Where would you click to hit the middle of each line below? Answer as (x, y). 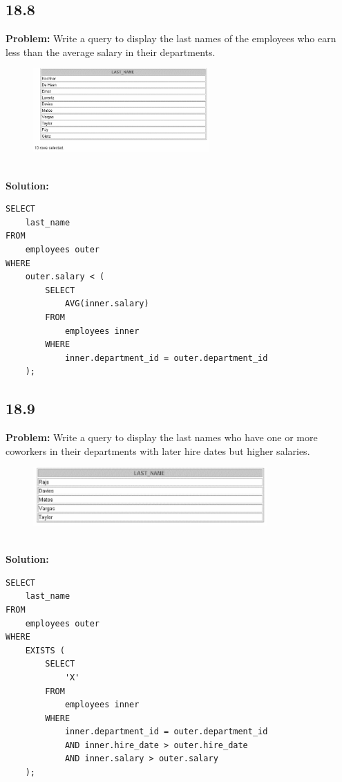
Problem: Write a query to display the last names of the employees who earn (171, 38)
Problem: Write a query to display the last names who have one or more (162, 437)
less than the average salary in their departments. (111, 52)
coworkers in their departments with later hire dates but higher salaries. (158, 450)
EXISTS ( (45, 650)
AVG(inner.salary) (107, 304)
